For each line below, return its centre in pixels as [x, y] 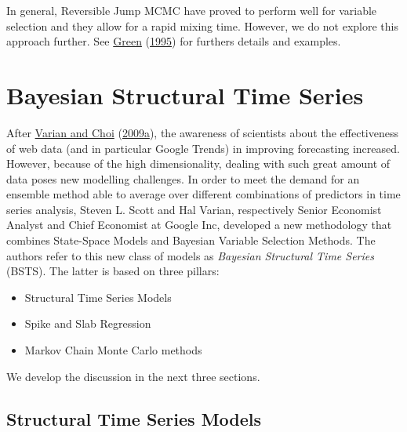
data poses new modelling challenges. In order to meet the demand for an [183, 178]
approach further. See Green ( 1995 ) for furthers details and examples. [174, 41]
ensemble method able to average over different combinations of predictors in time [203, 194]
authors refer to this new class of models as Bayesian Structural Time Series [190, 255]
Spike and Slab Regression [88, 323]
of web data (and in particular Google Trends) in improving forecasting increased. [203, 148]
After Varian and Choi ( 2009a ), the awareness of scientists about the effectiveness [202, 132]
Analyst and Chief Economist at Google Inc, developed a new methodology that [199, 225]
